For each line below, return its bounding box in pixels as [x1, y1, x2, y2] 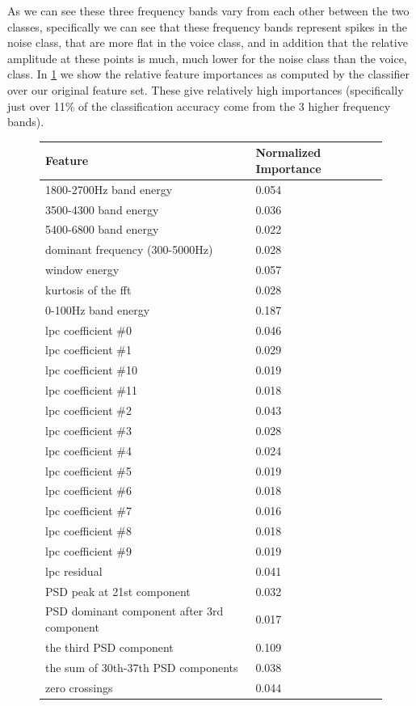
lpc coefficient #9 [45, 542, 132, 559]
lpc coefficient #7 [45, 502, 132, 519]
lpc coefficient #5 [45, 462, 132, 479]
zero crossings [45, 679, 113, 695]
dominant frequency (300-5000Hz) [45, 241, 213, 258]
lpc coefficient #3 [45, 421, 132, 438]
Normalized [255, 144, 321, 161]
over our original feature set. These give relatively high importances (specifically [7, 81, 404, 98]
